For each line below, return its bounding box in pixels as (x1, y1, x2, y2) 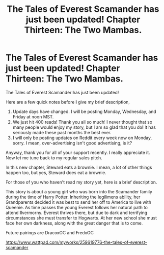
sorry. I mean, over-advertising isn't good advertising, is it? (12, 140, 132, 146)
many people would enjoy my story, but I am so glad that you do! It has (12, 124, 156, 130)
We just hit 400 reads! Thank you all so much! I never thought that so (12, 119, 153, 125)
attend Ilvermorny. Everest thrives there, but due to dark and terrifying (5, 210, 148, 216)
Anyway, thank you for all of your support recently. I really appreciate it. (5, 149, 150, 155)
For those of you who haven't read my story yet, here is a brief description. (5, 179, 157, 185)
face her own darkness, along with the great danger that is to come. (5, 220, 143, 226)
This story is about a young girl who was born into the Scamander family (5, 188, 153, 194)
